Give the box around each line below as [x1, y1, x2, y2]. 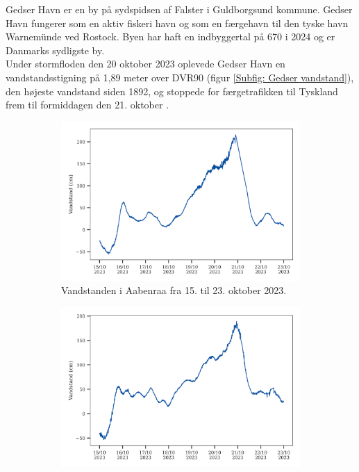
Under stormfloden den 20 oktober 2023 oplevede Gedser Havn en [6, 56, 285, 71]
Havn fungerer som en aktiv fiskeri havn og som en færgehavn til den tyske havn [6, 15, 349, 30]
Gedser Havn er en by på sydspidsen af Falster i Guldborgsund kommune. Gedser [6, 2, 353, 16]
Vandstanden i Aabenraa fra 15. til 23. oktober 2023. [61, 283, 287, 298]
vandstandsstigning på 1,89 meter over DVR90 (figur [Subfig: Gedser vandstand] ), [6, 70, 354, 84]
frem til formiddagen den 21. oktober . [6, 97, 169, 112]
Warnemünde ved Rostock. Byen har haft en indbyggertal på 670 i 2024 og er [6, 29, 335, 44]
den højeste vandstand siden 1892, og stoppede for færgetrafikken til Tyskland [6, 83, 338, 98]
